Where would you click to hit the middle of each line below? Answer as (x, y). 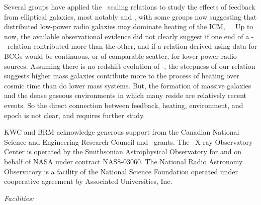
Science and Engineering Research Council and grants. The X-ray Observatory (128, 141)
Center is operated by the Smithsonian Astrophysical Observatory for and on (123, 151)
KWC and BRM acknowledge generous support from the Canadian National (122, 132)
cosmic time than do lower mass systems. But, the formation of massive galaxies (128, 85)
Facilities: (19, 198)
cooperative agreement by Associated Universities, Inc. (88, 181)
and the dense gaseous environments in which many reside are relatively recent (125, 95)
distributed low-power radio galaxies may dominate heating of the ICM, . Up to (129, 26)
